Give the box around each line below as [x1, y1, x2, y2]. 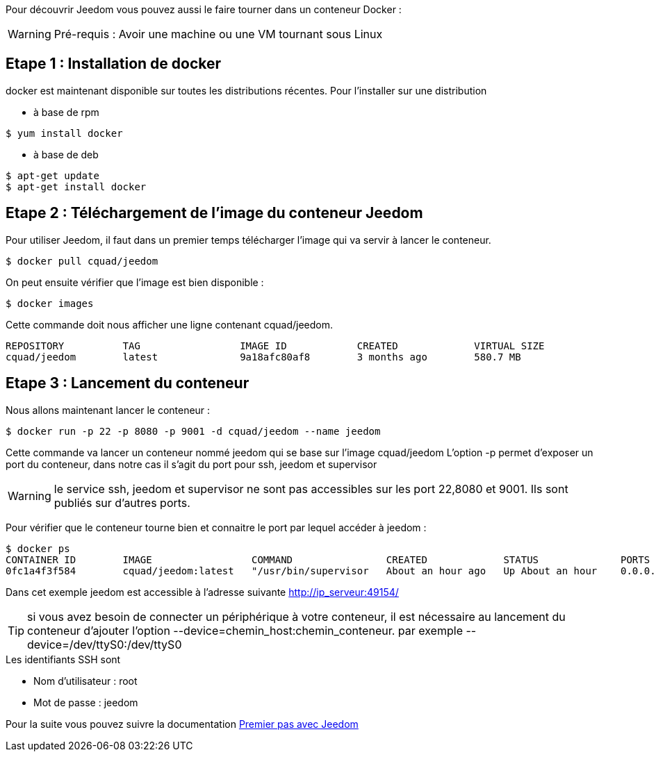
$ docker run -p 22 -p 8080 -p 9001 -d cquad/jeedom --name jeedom [6, 425, 381, 437]
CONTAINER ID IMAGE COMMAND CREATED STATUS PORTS [6, 554, 650, 565]
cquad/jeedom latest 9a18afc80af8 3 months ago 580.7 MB [6, 351, 521, 363]
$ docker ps [6, 542, 70, 554]
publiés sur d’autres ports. [54, 495, 190, 510]
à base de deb [33, 148, 99, 160]
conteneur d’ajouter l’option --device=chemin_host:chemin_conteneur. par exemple [27, 623, 463, 638]
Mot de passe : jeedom [33, 696, 138, 708]
